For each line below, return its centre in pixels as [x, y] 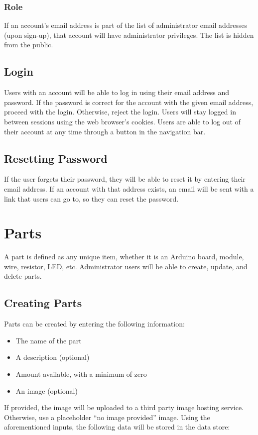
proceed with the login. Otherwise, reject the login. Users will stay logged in [120, 112]
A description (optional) [53, 357]
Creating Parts [43, 303]
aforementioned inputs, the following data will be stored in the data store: [117, 427]
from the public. [29, 45]
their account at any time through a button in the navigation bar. [105, 131]
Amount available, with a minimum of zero [81, 374]
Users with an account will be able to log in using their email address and [117, 92]
